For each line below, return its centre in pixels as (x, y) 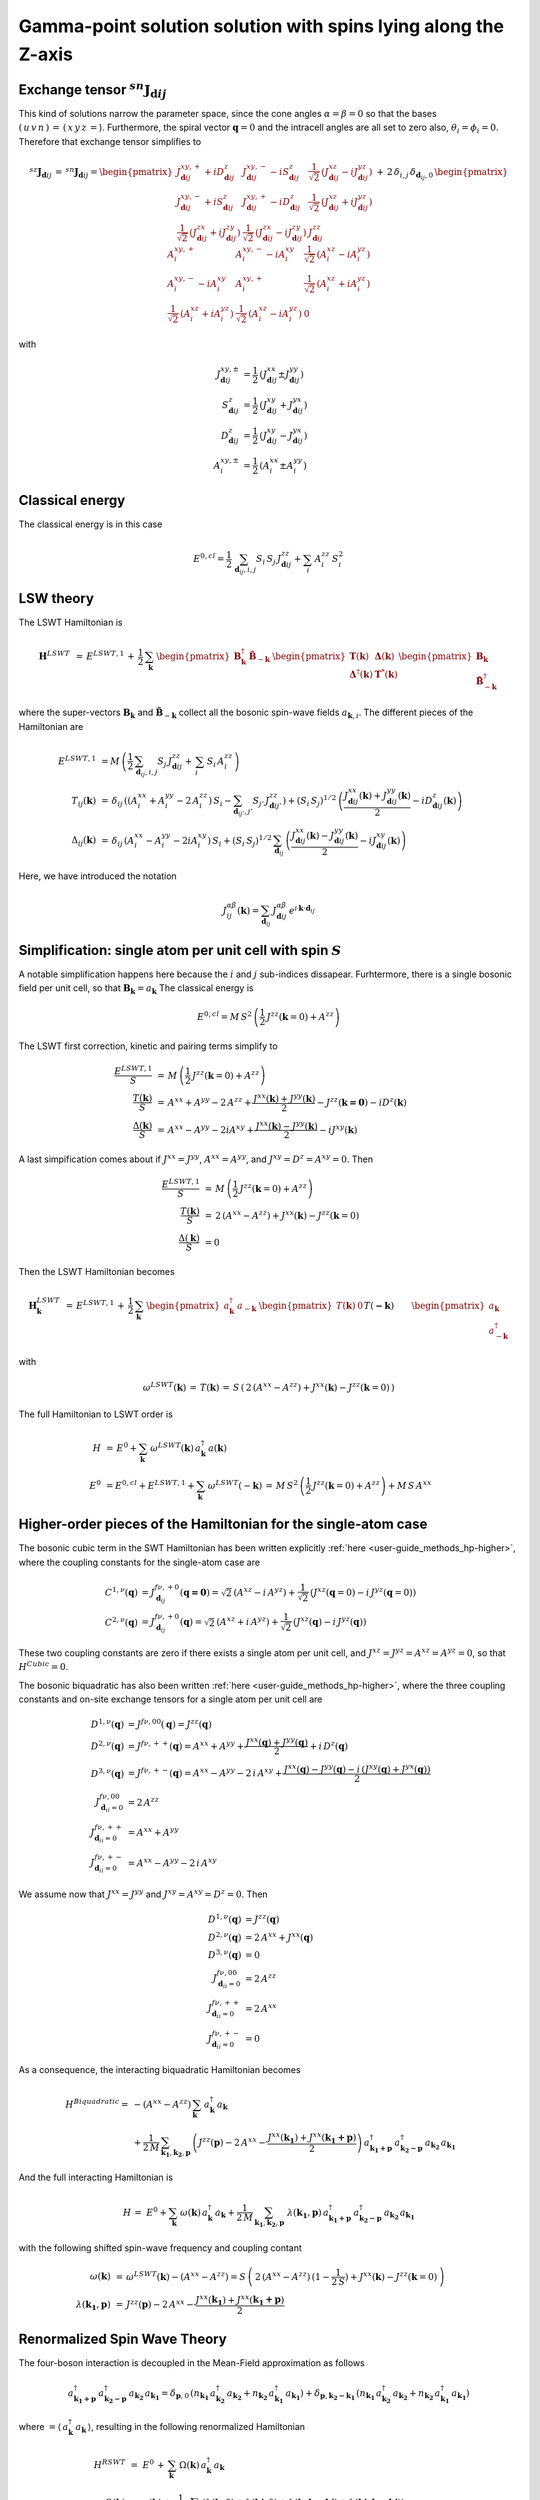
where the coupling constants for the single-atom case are (139, 1562)
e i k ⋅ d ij (301, 910)
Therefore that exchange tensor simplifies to (110, 141)
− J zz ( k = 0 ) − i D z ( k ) (361, 1101)
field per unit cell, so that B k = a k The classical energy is (136, 989)
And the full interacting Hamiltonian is (96, 2177)
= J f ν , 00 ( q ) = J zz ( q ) (169, 1723)
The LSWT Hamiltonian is (70, 622)
